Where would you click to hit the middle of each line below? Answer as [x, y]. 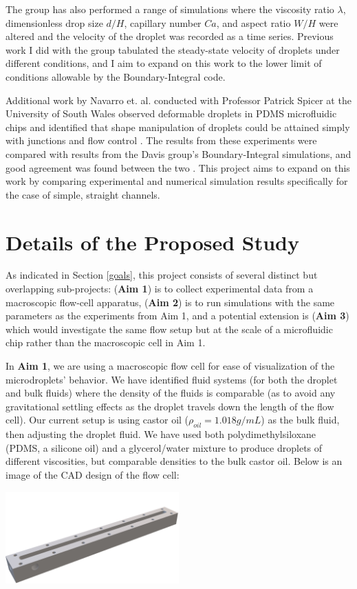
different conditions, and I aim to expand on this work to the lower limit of [164, 63]
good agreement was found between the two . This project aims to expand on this [178, 167]
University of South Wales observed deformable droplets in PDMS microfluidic [171, 113]
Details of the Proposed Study [153, 242]
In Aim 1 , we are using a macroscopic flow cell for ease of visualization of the [170, 366]
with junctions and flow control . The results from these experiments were [161, 140]
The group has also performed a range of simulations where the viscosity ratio [170, 9]
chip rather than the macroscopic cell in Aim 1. [106, 342]
